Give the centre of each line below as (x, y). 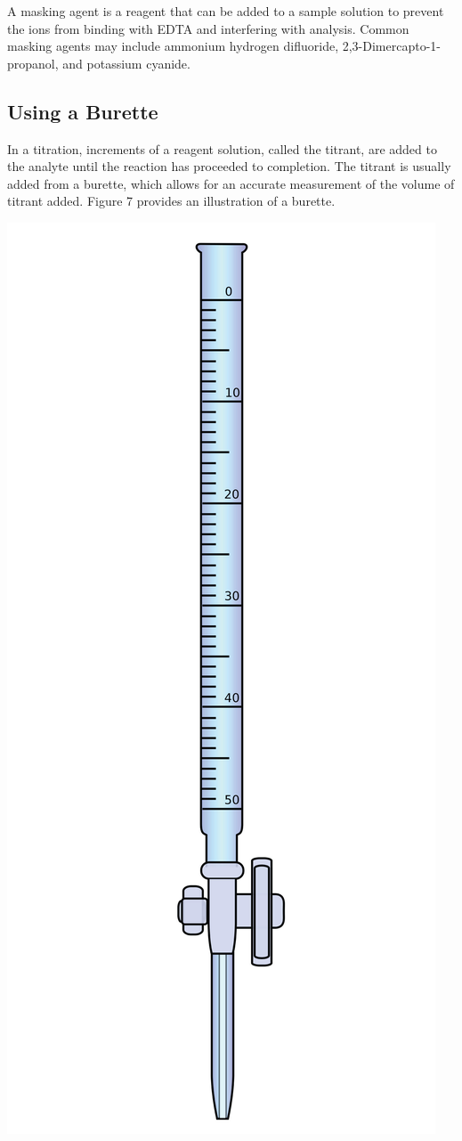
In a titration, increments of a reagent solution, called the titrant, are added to (222, 148)
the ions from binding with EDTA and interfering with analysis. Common (208, 28)
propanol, (33, 63)
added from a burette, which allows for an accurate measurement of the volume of (231, 183)
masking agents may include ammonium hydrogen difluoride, (173, 46)
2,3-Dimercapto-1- (391, 46)
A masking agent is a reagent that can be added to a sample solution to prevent (226, 11)
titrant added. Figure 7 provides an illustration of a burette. (171, 201)
